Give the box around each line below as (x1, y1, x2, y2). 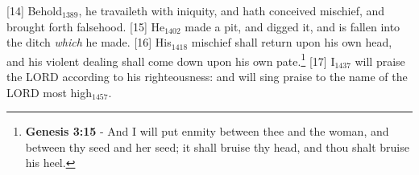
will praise (355, 52, 405, 69)
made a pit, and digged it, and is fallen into (185, 18, 400, 35)
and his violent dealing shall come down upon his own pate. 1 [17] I (6, 50, 335, 69)
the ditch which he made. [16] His (6, 34, 172, 51)
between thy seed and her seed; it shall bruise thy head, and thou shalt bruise (25, 138, 409, 155)
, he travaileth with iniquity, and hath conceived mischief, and (78, 2, 385, 18)
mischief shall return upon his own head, (191, 34, 392, 51)
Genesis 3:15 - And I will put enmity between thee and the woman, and (25, 123, 389, 140)
